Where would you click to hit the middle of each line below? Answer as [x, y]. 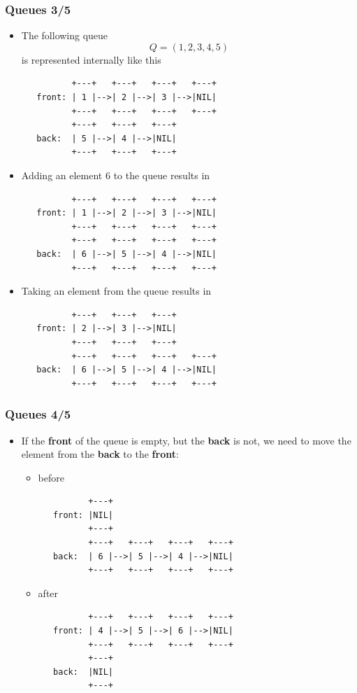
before [51, 477]
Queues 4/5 [38, 414]
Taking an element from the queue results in [116, 291]
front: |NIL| [83, 515]
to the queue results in [162, 175]
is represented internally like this [91, 59]
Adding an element [62, 175]
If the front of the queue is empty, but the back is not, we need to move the [186, 440]
